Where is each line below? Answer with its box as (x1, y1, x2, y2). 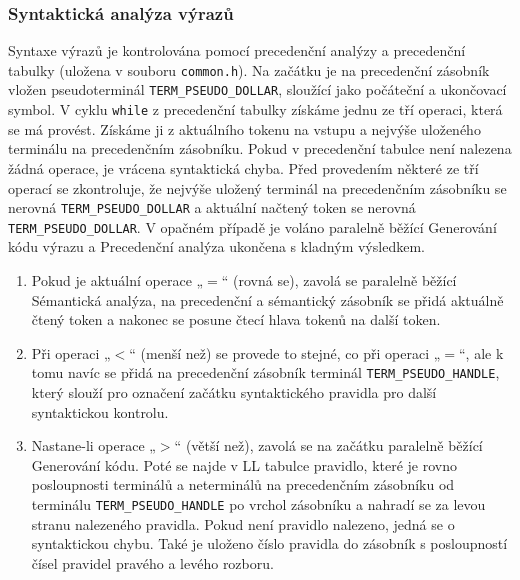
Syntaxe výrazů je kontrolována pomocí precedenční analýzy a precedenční (8, 40, 466, 61)
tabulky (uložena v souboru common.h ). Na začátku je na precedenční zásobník (8, 59, 490, 80)
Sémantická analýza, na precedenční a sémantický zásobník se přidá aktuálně (31, 289, 504, 310)
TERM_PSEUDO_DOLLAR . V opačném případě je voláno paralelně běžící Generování (8, 216, 497, 237)
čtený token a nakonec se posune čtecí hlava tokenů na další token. (31, 309, 441, 330)
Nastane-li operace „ (31, 435, 156, 456)
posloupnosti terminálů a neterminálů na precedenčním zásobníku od (31, 474, 455, 495)
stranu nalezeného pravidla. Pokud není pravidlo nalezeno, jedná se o (31, 513, 455, 534)
